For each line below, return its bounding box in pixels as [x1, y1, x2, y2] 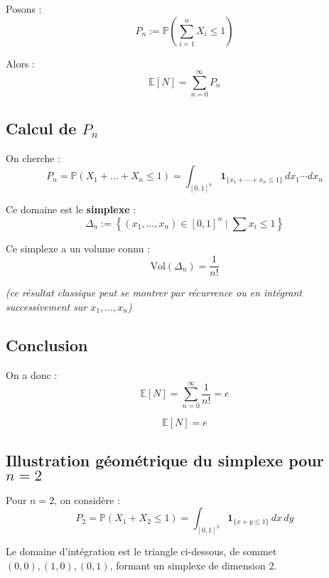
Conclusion [6, 333, 88, 355]
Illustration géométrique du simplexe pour [6, 449, 324, 471]
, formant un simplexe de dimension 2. [109, 557, 277, 572]
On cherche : [6, 150, 61, 165]
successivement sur [6, 299, 87, 314]
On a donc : [6, 367, 58, 382]
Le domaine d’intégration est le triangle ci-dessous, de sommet [6, 543, 277, 558]
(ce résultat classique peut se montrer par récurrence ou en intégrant [6, 285, 302, 300]
